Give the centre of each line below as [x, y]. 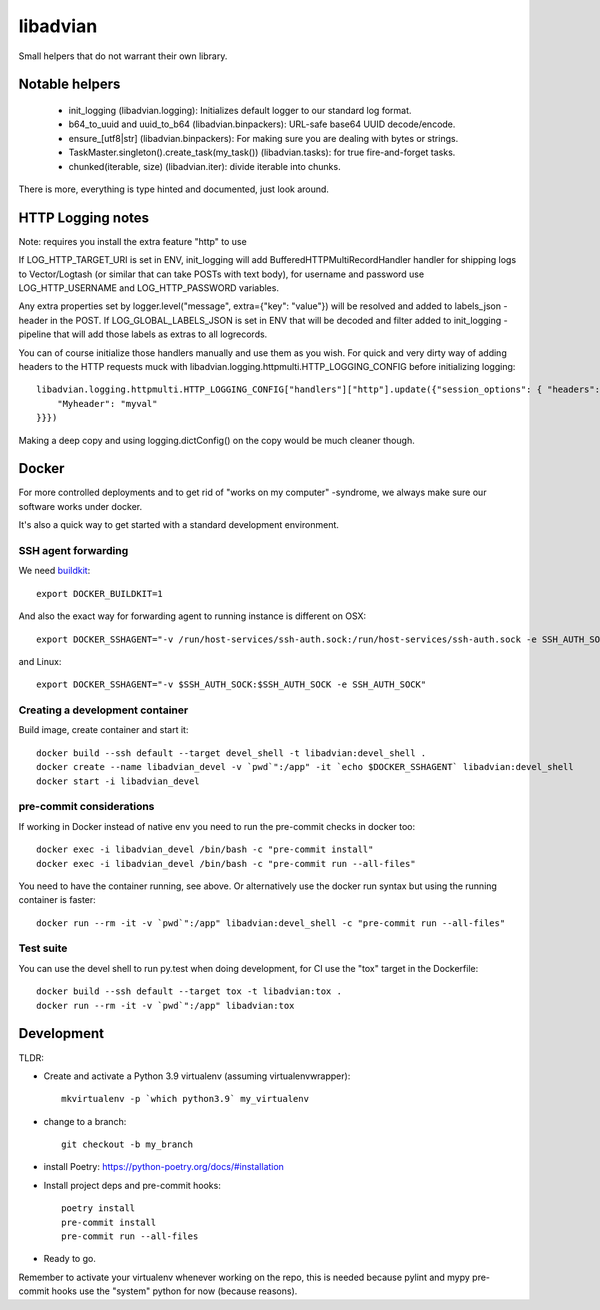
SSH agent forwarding [73, 550]
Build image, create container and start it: [103, 730]
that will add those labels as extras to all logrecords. [160, 334]
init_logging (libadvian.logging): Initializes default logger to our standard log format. [240, 110]
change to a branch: [85, 1121]
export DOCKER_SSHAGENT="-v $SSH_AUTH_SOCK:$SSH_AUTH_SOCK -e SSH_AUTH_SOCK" [231, 684]
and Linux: [40, 661]
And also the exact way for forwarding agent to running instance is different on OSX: [192, 616]
